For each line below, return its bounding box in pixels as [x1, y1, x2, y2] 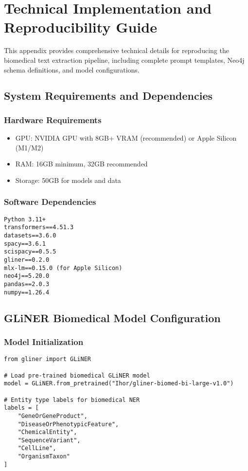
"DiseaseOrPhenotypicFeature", [18, 420, 119, 428]
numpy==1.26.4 [4, 289, 50, 296]
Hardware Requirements [4, 113, 102, 126]
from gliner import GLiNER [4, 356, 91, 363]
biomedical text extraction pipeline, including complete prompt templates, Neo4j [4, 54, 245, 65]
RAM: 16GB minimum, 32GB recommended [15, 159, 148, 169]
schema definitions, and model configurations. [4, 64, 140, 74]
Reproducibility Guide [4, 17, 157, 37]
